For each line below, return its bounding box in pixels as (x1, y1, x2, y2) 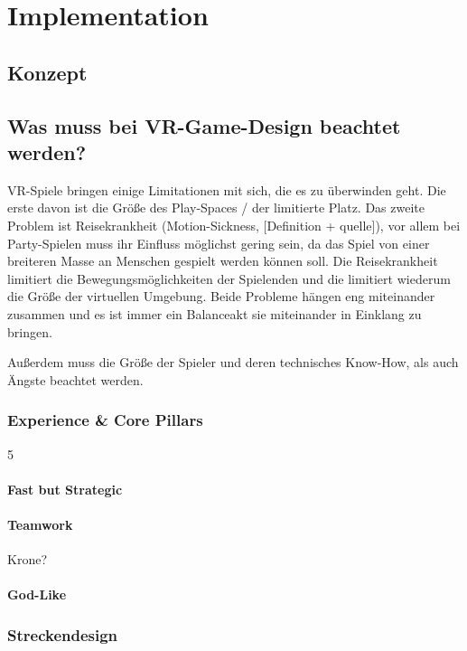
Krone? (7, 550, 47, 569)
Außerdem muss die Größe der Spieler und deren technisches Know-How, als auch (7, 353, 459, 372)
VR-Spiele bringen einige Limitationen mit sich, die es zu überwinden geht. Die (7, 180, 446, 199)
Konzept (7, 58, 88, 86)
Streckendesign (7, 623, 118, 646)
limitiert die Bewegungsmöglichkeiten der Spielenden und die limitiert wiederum (7, 269, 451, 288)
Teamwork (7, 514, 73, 533)
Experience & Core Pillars (7, 409, 203, 431)
